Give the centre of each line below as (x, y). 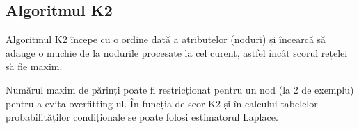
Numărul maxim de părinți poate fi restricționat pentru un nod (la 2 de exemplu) (180, 89)
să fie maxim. (34, 66)
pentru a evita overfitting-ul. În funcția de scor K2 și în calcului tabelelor (162, 103)
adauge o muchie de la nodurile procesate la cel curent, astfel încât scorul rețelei (177, 52)
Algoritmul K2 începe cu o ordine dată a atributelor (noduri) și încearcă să (166, 39)
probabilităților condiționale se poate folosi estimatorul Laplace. (142, 117)
